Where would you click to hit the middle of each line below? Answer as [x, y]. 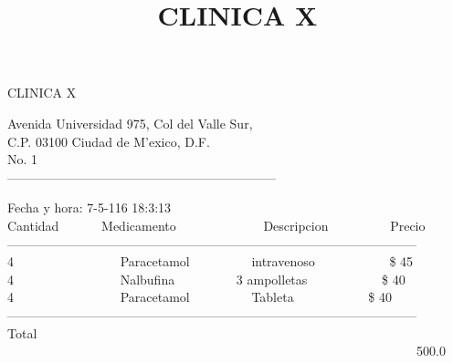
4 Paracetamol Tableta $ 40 [200, 297]
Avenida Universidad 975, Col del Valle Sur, [130, 123]
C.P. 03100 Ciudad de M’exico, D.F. [109, 141]
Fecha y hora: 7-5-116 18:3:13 [90, 207]
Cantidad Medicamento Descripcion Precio [216, 225]
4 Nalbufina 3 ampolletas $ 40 [206, 279]
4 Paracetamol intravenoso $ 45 [211, 261]
